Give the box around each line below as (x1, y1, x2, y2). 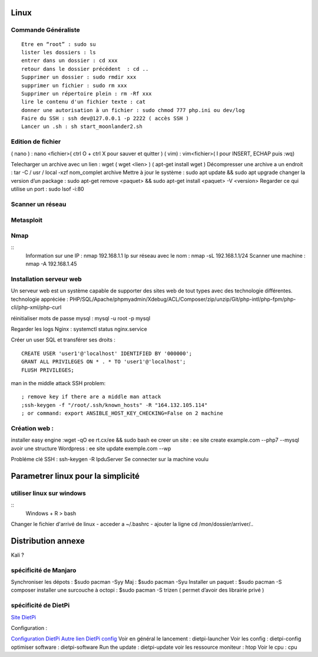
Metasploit (11, 216, 42, 224)
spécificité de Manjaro (11, 566, 77, 574)
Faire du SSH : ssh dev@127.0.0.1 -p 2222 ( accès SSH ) (21, 115, 190, 122)
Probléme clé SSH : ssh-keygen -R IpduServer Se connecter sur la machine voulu (11, 455, 209, 462)
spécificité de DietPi (11, 602, 70, 610)
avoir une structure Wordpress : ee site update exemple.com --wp (11, 445, 171, 452)
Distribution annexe (11, 536, 85, 546)
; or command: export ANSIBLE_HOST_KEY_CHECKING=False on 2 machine (21, 410, 223, 417)
